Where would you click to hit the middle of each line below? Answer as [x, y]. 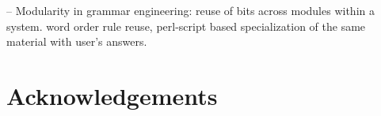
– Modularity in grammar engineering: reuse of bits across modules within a [190, 10]
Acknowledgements [112, 95]
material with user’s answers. [77, 41]
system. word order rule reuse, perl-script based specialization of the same [186, 26]
